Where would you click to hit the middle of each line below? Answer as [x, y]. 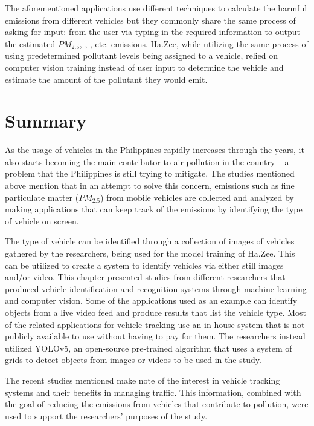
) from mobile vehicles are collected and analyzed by [197, 197]
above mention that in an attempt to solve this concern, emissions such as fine [150, 185]
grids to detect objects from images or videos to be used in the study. [133, 360]
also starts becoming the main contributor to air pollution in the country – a [147, 161]
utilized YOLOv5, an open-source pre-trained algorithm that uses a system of [149, 348]
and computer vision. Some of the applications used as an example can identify [151, 300]
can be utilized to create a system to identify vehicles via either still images [144, 265]
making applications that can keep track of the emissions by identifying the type [154, 209]
